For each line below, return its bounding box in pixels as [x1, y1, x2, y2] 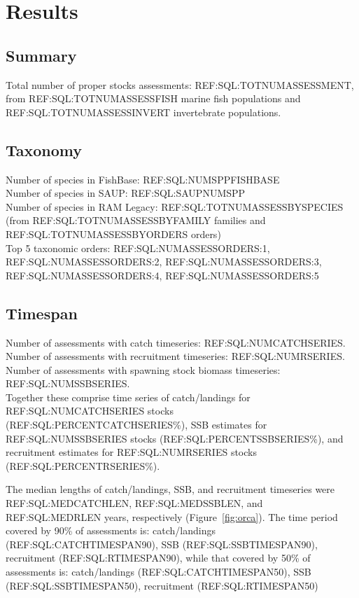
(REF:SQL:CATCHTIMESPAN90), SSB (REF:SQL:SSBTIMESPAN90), [6, 536, 318, 551]
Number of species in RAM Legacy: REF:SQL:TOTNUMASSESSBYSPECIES [6, 199, 344, 214]
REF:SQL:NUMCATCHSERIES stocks [6, 403, 174, 418]
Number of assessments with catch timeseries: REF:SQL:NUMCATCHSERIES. [6, 335, 346, 349]
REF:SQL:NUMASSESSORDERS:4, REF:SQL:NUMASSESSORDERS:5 [6, 267, 319, 282]
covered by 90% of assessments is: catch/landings [6, 523, 216, 538]
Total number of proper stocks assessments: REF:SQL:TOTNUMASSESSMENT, [6, 77, 354, 92]
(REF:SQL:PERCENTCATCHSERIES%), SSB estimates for [6, 417, 267, 432]
